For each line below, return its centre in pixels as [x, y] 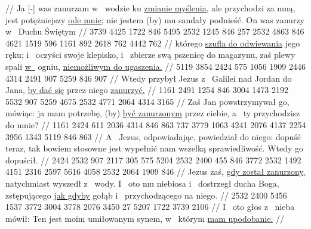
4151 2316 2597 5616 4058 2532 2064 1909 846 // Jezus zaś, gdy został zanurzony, [155, 171]
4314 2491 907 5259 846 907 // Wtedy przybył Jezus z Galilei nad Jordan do [149, 78]
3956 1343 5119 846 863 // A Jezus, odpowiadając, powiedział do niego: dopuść [153, 136]
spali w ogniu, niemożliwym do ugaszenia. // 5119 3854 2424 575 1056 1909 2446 [155, 66]
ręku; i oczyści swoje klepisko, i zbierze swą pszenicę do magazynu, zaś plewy [150, 55]
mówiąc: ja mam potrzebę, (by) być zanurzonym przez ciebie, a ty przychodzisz [153, 113]
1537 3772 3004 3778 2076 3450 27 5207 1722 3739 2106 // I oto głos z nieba [150, 207]
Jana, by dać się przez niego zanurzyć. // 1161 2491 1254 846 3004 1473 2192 [147, 90]
